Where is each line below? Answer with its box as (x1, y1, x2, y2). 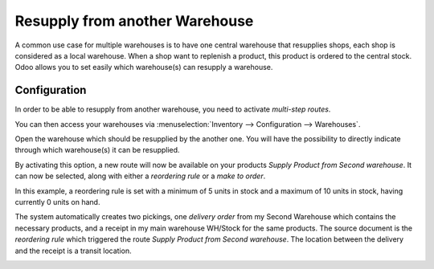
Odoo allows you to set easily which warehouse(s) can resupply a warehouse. (14, 63, 273, 72)
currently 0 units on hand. (14, 197, 100, 206)
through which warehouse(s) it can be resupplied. (14, 145, 180, 155)
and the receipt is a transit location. (14, 246, 132, 255)
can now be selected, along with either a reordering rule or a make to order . (14, 171, 266, 181)
